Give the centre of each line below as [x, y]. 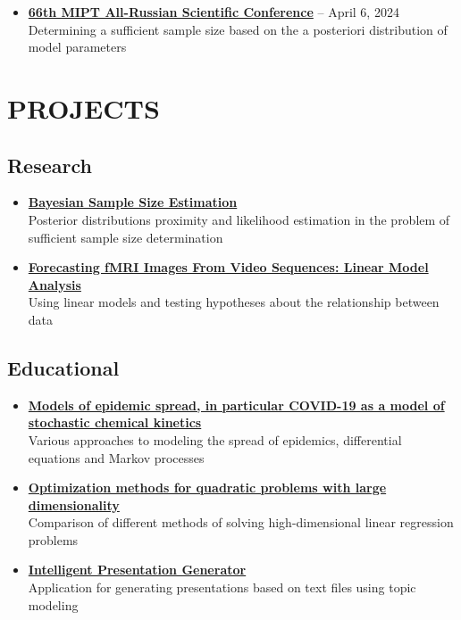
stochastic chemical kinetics [115, 422]
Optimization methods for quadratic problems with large [207, 488]
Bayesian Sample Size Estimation [133, 202]
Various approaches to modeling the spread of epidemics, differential [215, 439]
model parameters [77, 47]
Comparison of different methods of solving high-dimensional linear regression [241, 522]
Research [50, 165]
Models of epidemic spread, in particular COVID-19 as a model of [236, 405]
